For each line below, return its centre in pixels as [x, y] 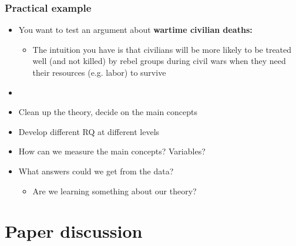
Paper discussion [74, 231]
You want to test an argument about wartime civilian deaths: [135, 30]
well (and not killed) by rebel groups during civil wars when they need [159, 61]
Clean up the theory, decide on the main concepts [108, 112]
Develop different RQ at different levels [89, 131]
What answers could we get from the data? [96, 171]
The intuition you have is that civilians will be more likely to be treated [162, 49]
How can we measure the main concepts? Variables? [112, 151]
